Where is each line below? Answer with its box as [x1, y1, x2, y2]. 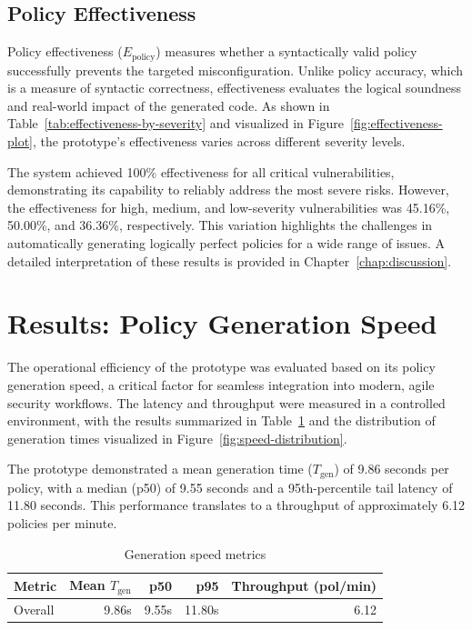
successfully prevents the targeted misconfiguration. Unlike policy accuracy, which [7, 60, 464, 79]
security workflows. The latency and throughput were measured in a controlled [7, 393, 446, 412]
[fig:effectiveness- [350, 114, 443, 133]
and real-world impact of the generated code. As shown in [7, 95, 330, 115]
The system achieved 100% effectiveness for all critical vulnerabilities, [7, 162, 395, 181]
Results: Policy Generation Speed [7, 305, 437, 342]
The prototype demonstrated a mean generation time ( [7, 459, 313, 478]
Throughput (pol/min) [231, 575, 377, 595]
